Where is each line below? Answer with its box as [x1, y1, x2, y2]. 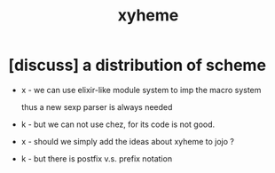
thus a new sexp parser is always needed [20, 101, 173, 112]
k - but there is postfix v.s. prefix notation [20, 153, 173, 164]
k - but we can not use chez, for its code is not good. [20, 119, 216, 130]
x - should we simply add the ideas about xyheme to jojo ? [20, 136, 234, 146]
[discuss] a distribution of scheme [8, 55, 267, 75]
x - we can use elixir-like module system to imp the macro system [20, 84, 262, 95]
